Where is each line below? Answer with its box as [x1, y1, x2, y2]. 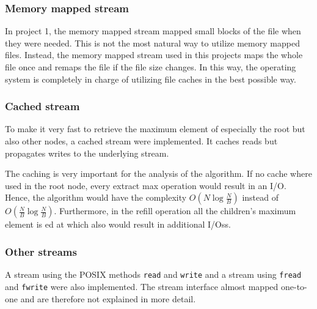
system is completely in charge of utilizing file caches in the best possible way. [5, 72, 296, 85]
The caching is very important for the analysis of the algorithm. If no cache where [5, 167, 312, 180]
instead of [242, 191, 279, 204]
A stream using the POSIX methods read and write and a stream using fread [5, 268, 302, 281]
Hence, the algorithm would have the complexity [5, 191, 187, 204]
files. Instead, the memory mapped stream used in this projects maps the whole [5, 48, 303, 61]
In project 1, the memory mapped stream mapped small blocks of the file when [5, 24, 301, 37]
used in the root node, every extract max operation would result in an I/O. [5, 179, 286, 192]
